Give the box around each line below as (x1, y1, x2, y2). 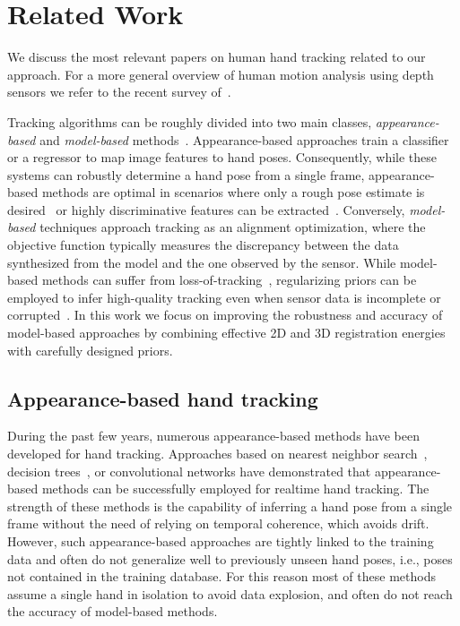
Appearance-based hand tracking (7, 384, 318, 412)
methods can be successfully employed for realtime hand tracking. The (41, 479, 430, 498)
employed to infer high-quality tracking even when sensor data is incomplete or (7, 287, 441, 306)
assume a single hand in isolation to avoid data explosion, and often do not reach (7, 584, 453, 603)
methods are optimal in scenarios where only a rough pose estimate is (41, 183, 425, 202)
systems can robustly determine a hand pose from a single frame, (7, 165, 365, 184)
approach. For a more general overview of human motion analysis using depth (7, 64, 434, 83)
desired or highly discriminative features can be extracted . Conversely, (7, 200, 405, 219)
